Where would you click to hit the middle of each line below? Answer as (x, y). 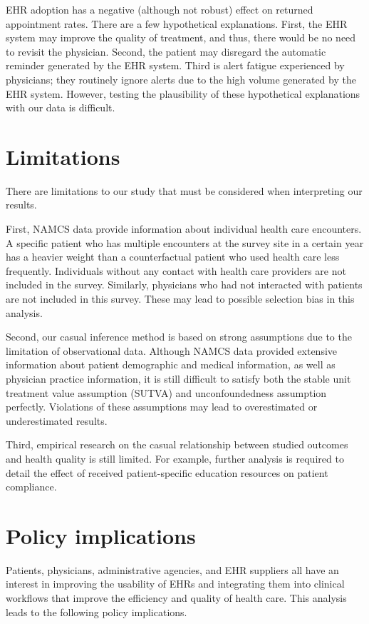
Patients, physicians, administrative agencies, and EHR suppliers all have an (172, 569)
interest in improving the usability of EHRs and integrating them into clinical (175, 584)
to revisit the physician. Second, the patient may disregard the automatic (166, 51)
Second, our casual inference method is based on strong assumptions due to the (179, 337)
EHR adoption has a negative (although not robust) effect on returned (160, 9)
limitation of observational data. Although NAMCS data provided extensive (172, 350)
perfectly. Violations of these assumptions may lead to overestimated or (162, 407)
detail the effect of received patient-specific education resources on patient (167, 472)
